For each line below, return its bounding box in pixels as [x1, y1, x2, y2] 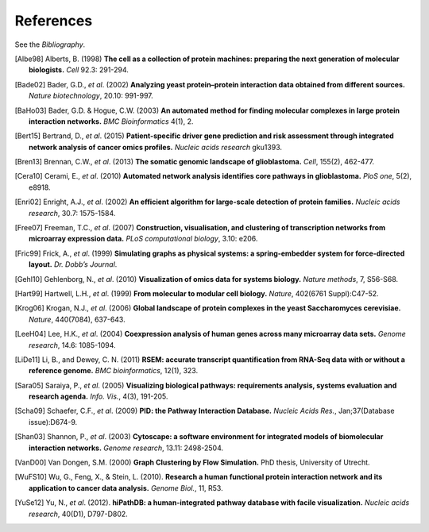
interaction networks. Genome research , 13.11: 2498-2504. [29, 443, 224, 453]
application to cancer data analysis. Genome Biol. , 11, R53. [29, 483, 223, 492]
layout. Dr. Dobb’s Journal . [29, 260, 118, 269]
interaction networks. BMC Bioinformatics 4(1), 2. [29, 116, 194, 126]
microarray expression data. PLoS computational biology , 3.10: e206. [29, 234, 258, 244]
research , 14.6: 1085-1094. [29, 340, 116, 349]
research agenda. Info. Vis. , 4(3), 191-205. [29, 391, 168, 401]
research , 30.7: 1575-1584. [29, 208, 116, 218]
